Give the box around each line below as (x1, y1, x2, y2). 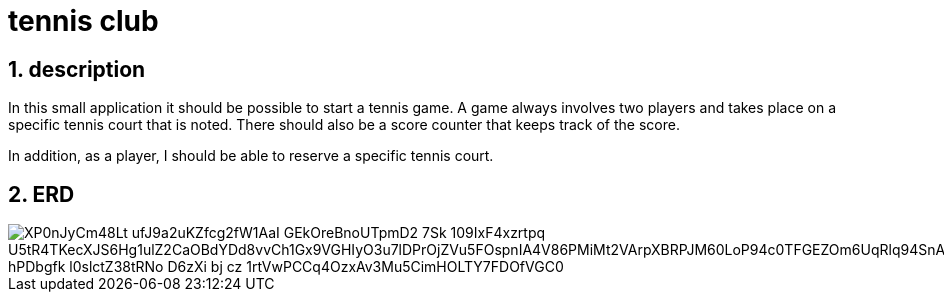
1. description (8, 56, 146, 82)
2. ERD (8, 181, 75, 207)
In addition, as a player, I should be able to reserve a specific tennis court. (8, 147, 494, 165)
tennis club (8, 4, 159, 38)
